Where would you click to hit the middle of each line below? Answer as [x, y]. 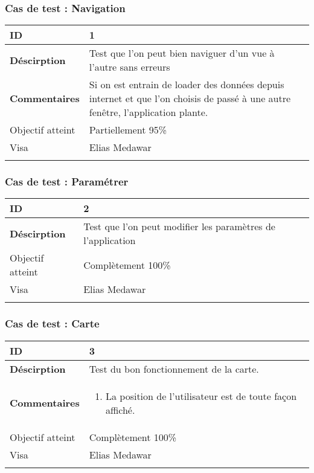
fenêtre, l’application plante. [149, 112]
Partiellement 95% [128, 130]
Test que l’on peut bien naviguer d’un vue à [182, 53]
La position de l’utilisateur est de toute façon [201, 396]
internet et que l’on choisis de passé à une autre [190, 98]
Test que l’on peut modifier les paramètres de [179, 227]
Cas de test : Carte [52, 323]
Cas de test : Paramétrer [67, 182]
